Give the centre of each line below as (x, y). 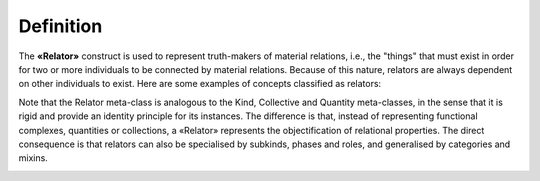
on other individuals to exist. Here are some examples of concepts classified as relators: (200, 84)
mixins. (33, 158)
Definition (60, 26)
